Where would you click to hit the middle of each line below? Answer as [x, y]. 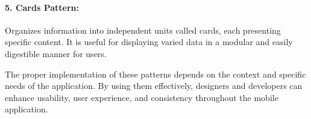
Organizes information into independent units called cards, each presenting [143, 30]
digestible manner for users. [56, 53]
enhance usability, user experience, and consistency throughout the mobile [142, 97]
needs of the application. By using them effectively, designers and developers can [154, 86]
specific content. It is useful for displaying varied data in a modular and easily [149, 42]
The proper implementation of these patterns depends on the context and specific [155, 74]
